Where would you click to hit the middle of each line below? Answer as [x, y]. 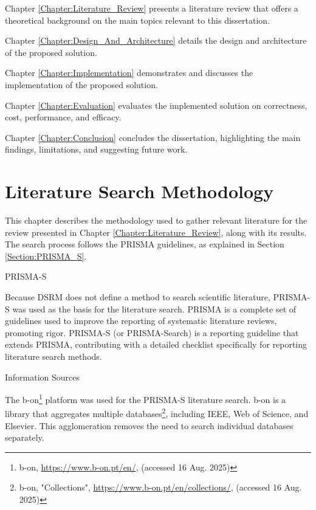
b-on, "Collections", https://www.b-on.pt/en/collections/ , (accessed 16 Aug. [160, 487]
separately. [25, 437]
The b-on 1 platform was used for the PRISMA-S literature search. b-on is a [146, 398]
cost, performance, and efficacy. [63, 117]
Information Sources [43, 377]
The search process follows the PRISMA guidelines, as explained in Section [145, 244]
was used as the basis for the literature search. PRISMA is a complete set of [154, 308]
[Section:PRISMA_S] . [46, 256]
